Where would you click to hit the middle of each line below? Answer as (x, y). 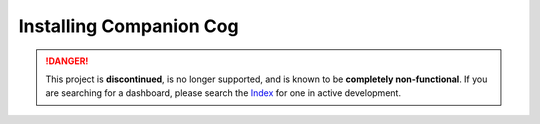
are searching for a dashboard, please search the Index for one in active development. (223, 93)
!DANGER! (67, 61)
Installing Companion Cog (128, 26)
